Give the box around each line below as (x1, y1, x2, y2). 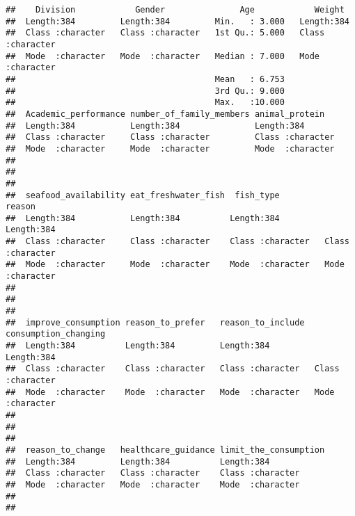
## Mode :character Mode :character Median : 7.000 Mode (6, 51, 320, 61)
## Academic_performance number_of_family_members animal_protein (6, 108, 325, 119)
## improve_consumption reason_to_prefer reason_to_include (6, 317, 305, 328)
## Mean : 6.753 (6, 74, 285, 84)
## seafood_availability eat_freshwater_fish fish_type (6, 190, 280, 200)
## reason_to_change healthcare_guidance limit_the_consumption (6, 444, 325, 455)
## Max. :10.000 (6, 97, 285, 108)
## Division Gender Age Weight (6, 5, 345, 15)
